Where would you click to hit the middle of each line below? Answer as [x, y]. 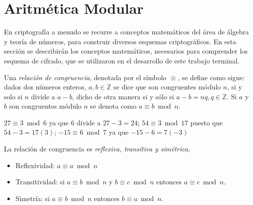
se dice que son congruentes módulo [167, 87]
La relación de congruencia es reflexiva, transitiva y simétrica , [97, 149]
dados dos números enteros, [45, 87]
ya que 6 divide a [75, 122]
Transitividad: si [40, 182]
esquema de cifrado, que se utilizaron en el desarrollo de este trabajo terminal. [122, 60]
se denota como [113, 106]
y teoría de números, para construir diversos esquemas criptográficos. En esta [120, 41]
